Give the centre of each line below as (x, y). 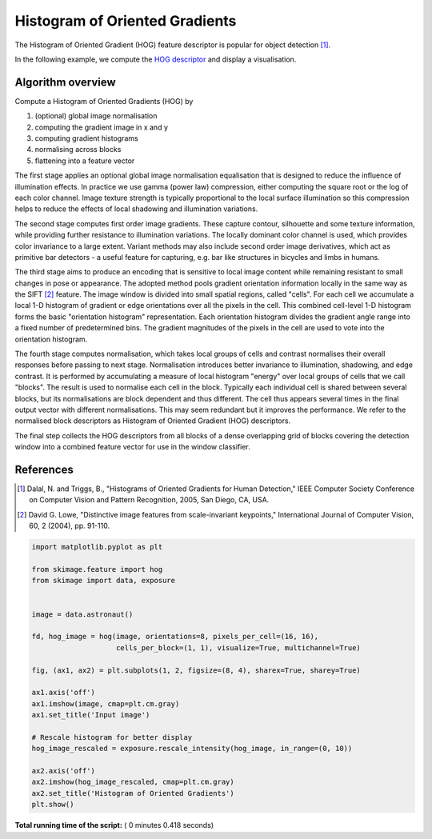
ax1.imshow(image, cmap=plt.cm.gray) (106, 703)
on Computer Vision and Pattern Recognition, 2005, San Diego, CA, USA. (149, 500)
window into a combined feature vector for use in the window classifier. (133, 447)
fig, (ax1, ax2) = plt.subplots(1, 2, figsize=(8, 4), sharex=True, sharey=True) (196, 670)
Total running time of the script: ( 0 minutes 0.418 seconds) (114, 825)
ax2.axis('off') (64, 771)
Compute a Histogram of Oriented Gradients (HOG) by (104, 101)
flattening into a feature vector (85, 161)
